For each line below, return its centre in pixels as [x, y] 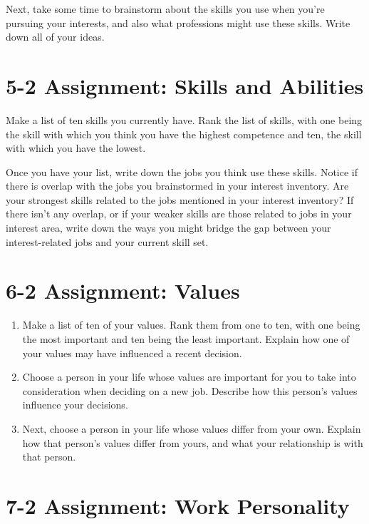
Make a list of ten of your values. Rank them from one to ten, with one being [191, 325]
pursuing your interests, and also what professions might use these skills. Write [178, 22]
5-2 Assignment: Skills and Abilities [185, 85]
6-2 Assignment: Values [123, 291]
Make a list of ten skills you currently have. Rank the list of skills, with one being [184, 119]
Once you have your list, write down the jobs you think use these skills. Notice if [182, 171]
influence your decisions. [75, 405]
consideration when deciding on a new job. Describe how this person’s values [190, 390]
